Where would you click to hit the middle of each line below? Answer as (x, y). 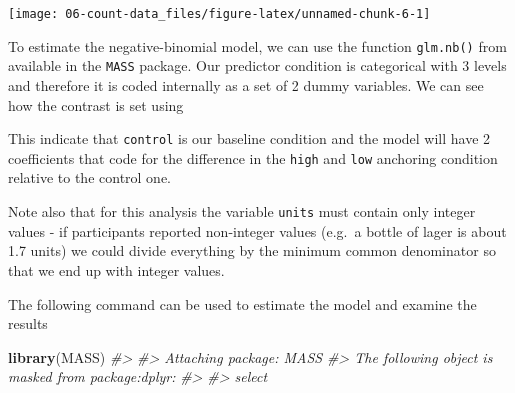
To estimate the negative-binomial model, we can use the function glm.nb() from (257, 45)
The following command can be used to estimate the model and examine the (242, 303)
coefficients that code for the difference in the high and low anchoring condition (253, 157)
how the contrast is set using (96, 104)
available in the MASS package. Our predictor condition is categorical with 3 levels (257, 65)
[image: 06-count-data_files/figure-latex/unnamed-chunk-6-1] (219, 14)
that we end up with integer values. (116, 269)
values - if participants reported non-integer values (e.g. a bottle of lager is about (257, 230)
